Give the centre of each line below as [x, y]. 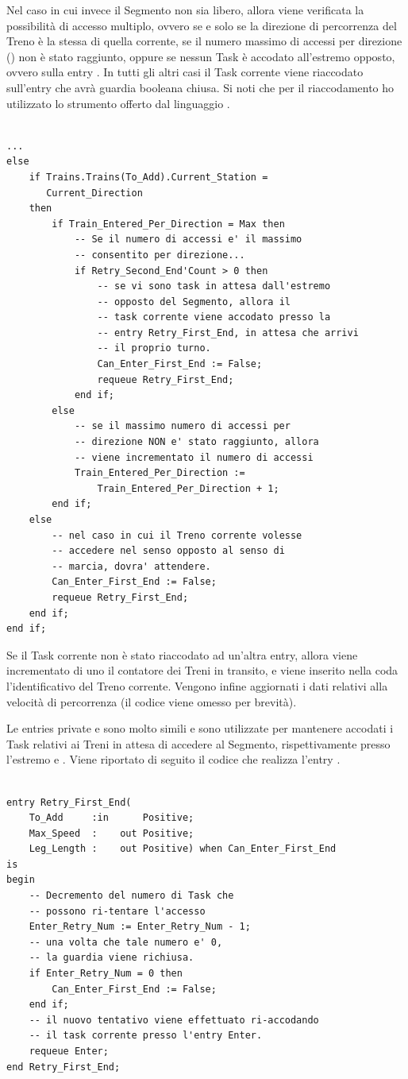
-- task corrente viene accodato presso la [214, 317]
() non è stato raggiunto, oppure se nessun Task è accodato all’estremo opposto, [201, 56]
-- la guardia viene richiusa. [112, 958]
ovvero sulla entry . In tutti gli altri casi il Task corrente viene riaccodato [185, 72]
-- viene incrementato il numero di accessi [194, 457]
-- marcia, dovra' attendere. [131, 566]
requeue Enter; [69, 1051]
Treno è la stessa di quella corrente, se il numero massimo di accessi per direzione [204, 41]
